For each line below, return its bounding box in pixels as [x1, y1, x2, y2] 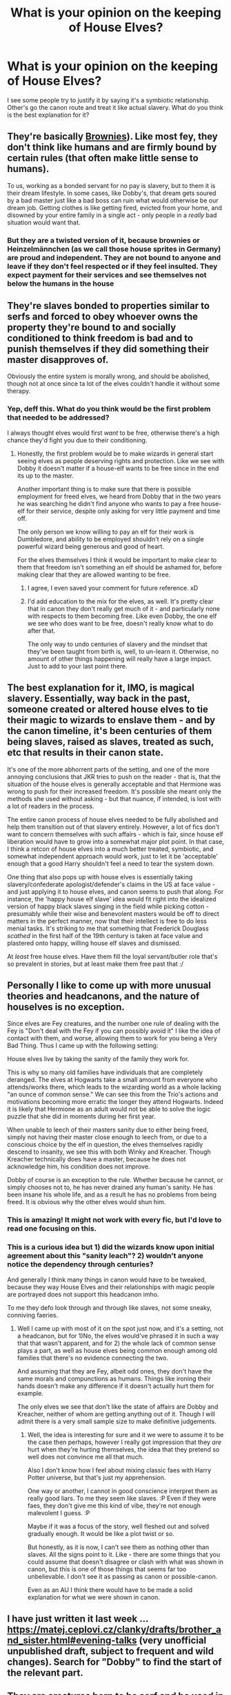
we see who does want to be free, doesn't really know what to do [27, 619, 214, 627]
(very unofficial [139, 1635, 207, 1647]
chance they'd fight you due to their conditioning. [7, 436, 148, 444]
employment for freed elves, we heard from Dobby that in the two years [17, 492, 221, 500]
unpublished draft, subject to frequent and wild [7, 1645, 214, 1657]
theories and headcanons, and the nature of [7, 990, 200, 1002]
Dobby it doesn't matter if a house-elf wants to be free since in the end [17, 464, 219, 472]
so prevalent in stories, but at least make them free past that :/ [7, 959, 184, 968]
